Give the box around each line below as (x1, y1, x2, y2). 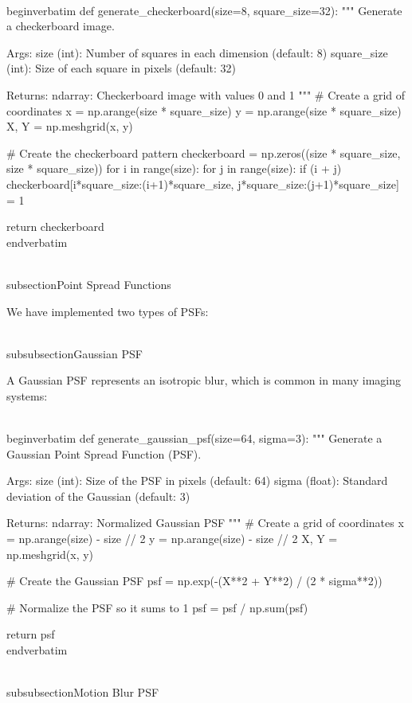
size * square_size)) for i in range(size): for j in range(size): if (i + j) (6, 160, 342, 177)
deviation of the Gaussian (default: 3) (6, 487, 190, 504)
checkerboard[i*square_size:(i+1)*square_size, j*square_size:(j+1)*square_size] (6, 175, 399, 192)
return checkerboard (6, 218, 104, 235)
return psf (6, 626, 55, 642)
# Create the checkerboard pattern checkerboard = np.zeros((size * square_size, (6, 144, 401, 161)
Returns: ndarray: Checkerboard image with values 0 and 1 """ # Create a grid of (6, 86, 406, 103)
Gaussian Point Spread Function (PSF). (6, 445, 202, 462)
